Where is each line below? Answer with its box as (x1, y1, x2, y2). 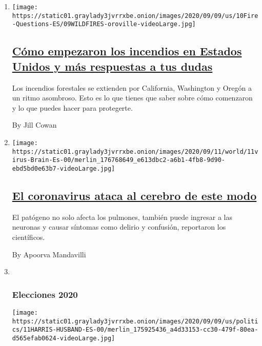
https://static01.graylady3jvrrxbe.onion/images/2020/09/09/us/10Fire (12, 12, 258, 19)
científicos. (12, 231, 45, 242)
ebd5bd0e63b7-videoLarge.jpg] (12, 165, 115, 172)
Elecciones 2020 (12, 288, 78, 300)
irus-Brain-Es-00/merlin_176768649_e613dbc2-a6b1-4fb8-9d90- (12, 156, 226, 164)
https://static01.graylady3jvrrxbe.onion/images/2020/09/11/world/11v (12, 148, 258, 155)
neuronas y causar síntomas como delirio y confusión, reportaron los (12, 221, 226, 232)
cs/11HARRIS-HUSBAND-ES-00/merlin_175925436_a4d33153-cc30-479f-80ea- (12, 326, 258, 334)
